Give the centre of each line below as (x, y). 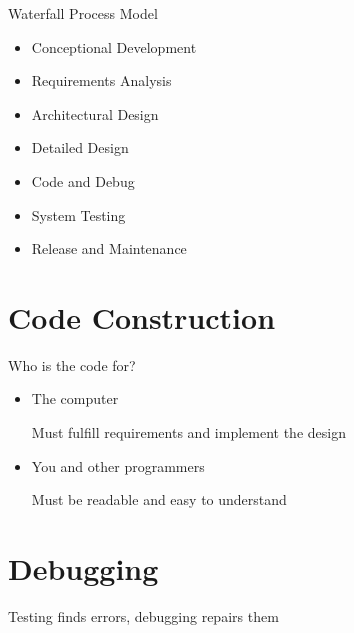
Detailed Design (80, 147)
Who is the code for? (72, 364)
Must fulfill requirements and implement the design (188, 432)
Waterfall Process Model (83, 13)
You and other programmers (118, 465)
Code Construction (142, 316)
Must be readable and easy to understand (159, 499)
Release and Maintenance (109, 248)
